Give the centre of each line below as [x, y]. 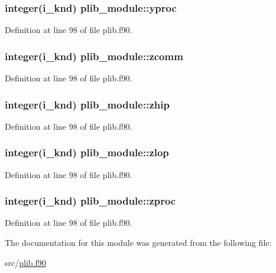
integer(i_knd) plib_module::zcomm [94, 56]
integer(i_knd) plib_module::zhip [87, 104]
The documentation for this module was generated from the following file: [138, 243]
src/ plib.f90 [25, 262]
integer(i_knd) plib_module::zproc [90, 201]
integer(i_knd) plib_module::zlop [87, 152]
